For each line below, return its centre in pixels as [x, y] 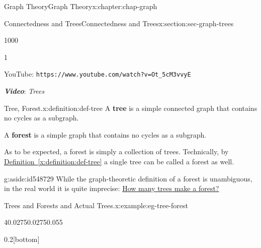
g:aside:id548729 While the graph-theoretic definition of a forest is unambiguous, [128, 178]
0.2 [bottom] [22, 239]
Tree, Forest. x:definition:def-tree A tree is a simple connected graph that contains [131, 108]
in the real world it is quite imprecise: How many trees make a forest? [112, 188]
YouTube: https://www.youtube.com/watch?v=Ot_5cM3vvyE [98, 74]
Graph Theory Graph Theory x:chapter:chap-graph [81, 6]
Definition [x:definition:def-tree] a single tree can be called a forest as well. [119, 161]
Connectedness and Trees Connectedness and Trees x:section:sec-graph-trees [119, 23]
